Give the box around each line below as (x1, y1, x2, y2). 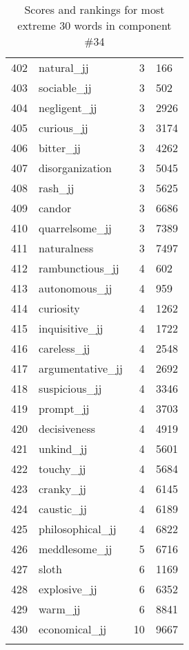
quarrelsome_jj (39, 220, 112, 236)
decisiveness (39, 420, 96, 436)
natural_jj (39, 59, 89, 75)
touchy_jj (39, 461, 86, 476)
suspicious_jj (39, 380, 102, 396)
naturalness (39, 240, 94, 256)
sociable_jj (39, 80, 92, 95)
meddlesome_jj (39, 541, 112, 557)
